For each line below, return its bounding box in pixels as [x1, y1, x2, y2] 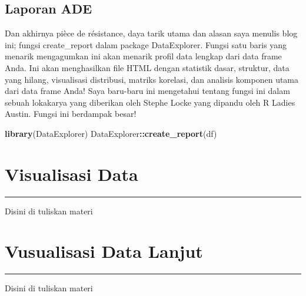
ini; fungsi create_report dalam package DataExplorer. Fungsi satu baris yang [5, 38, 287, 51]
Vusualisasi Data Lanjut [5, 239, 203, 263]
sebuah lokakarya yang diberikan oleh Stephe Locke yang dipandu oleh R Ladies [5, 96, 295, 108]
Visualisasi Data [5, 162, 138, 186]
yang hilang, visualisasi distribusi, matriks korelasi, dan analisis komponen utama [5, 73, 299, 85]
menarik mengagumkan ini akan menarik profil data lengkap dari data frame [5, 50, 282, 62]
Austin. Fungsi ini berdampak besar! [5, 107, 137, 120]
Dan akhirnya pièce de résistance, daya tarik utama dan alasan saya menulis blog [5, 27, 298, 39]
